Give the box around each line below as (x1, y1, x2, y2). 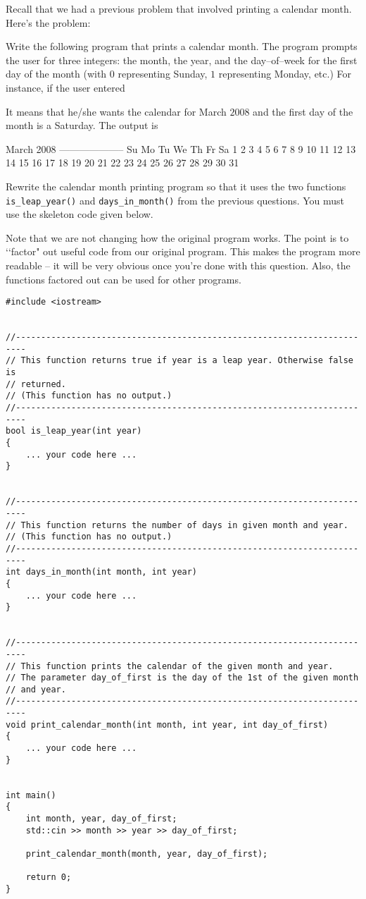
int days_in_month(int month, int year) (6, 567, 198, 577)
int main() (6, 790, 56, 800)
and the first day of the (253, 104, 353, 118)
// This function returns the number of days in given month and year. (6, 520, 348, 530)
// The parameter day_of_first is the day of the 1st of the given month (6, 673, 359, 683)
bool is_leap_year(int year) (6, 426, 142, 436)
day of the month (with (6, 66, 107, 81)
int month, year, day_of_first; (25, 814, 177, 824)
